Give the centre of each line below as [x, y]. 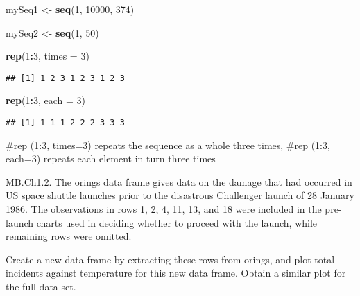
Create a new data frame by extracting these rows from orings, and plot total [170, 259]
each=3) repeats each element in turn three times [111, 158]
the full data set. [41, 287]
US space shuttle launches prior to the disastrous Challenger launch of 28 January [180, 195]
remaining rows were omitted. [69, 236]
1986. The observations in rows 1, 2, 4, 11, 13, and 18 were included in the [164, 209]
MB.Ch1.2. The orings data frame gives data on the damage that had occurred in [179, 181]
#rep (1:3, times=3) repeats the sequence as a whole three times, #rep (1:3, [168, 145]
